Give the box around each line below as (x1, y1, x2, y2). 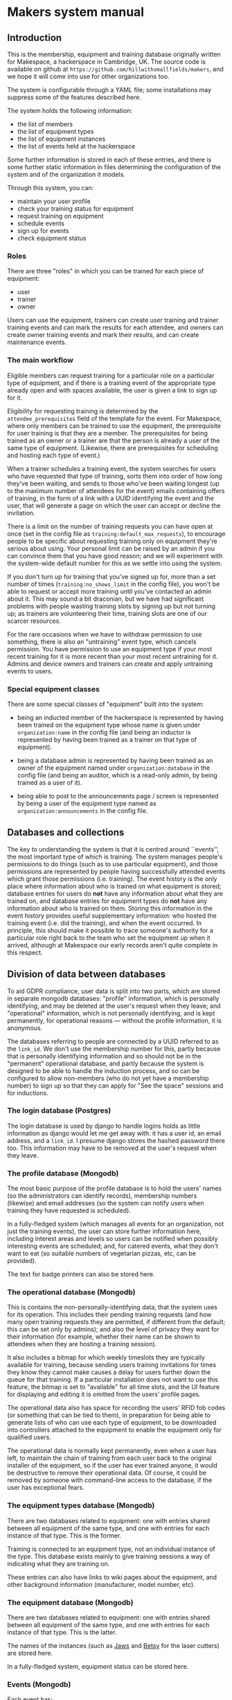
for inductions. (7, 1088, 48, 1097)
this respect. (7, 948, 43, 956)
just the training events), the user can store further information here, (7, 1227, 202, 1235)
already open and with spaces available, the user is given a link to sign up (7, 386, 217, 394)
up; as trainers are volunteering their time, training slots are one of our (7, 609, 208, 617)
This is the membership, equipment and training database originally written (7, 50, 222, 58)
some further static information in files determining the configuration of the (7, 163, 222, 171)
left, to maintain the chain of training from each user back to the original (7, 1454, 213, 1462)
